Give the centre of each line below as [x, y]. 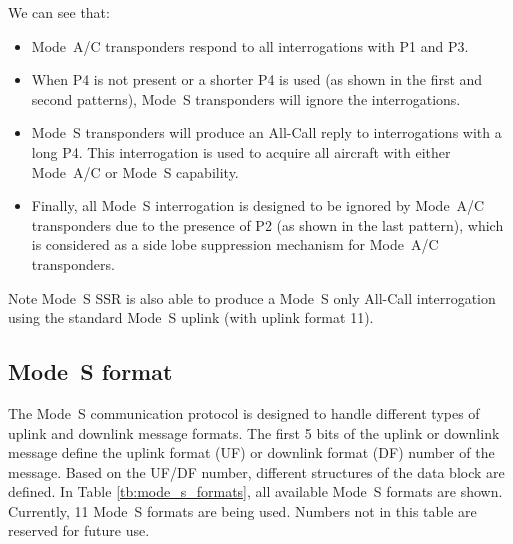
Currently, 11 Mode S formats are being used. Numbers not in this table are [242, 510]
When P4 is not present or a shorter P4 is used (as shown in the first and [257, 79]
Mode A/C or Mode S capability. [135, 171]
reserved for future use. [79, 530]
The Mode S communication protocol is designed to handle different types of [244, 412]
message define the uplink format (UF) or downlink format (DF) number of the [251, 452]
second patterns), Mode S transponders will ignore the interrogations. [246, 98]
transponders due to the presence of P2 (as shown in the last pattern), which [267, 224]
